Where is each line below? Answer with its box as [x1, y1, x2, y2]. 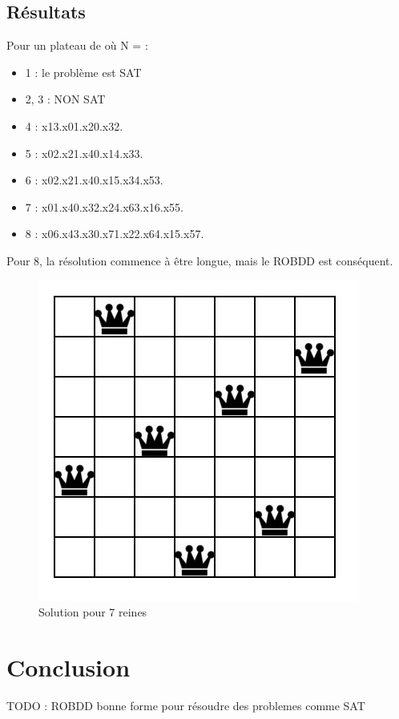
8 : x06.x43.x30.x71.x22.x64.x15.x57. [25, 225, 204, 242]
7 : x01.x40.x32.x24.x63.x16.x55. [25, 198, 184, 215]
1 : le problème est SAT [25, 63, 142, 80]
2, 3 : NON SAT [25, 91, 106, 107]
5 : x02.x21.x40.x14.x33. [25, 144, 143, 161]
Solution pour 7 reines [38, 604, 147, 620]
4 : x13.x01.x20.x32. [25, 117, 123, 134]
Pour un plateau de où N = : [6, 37, 148, 54]
